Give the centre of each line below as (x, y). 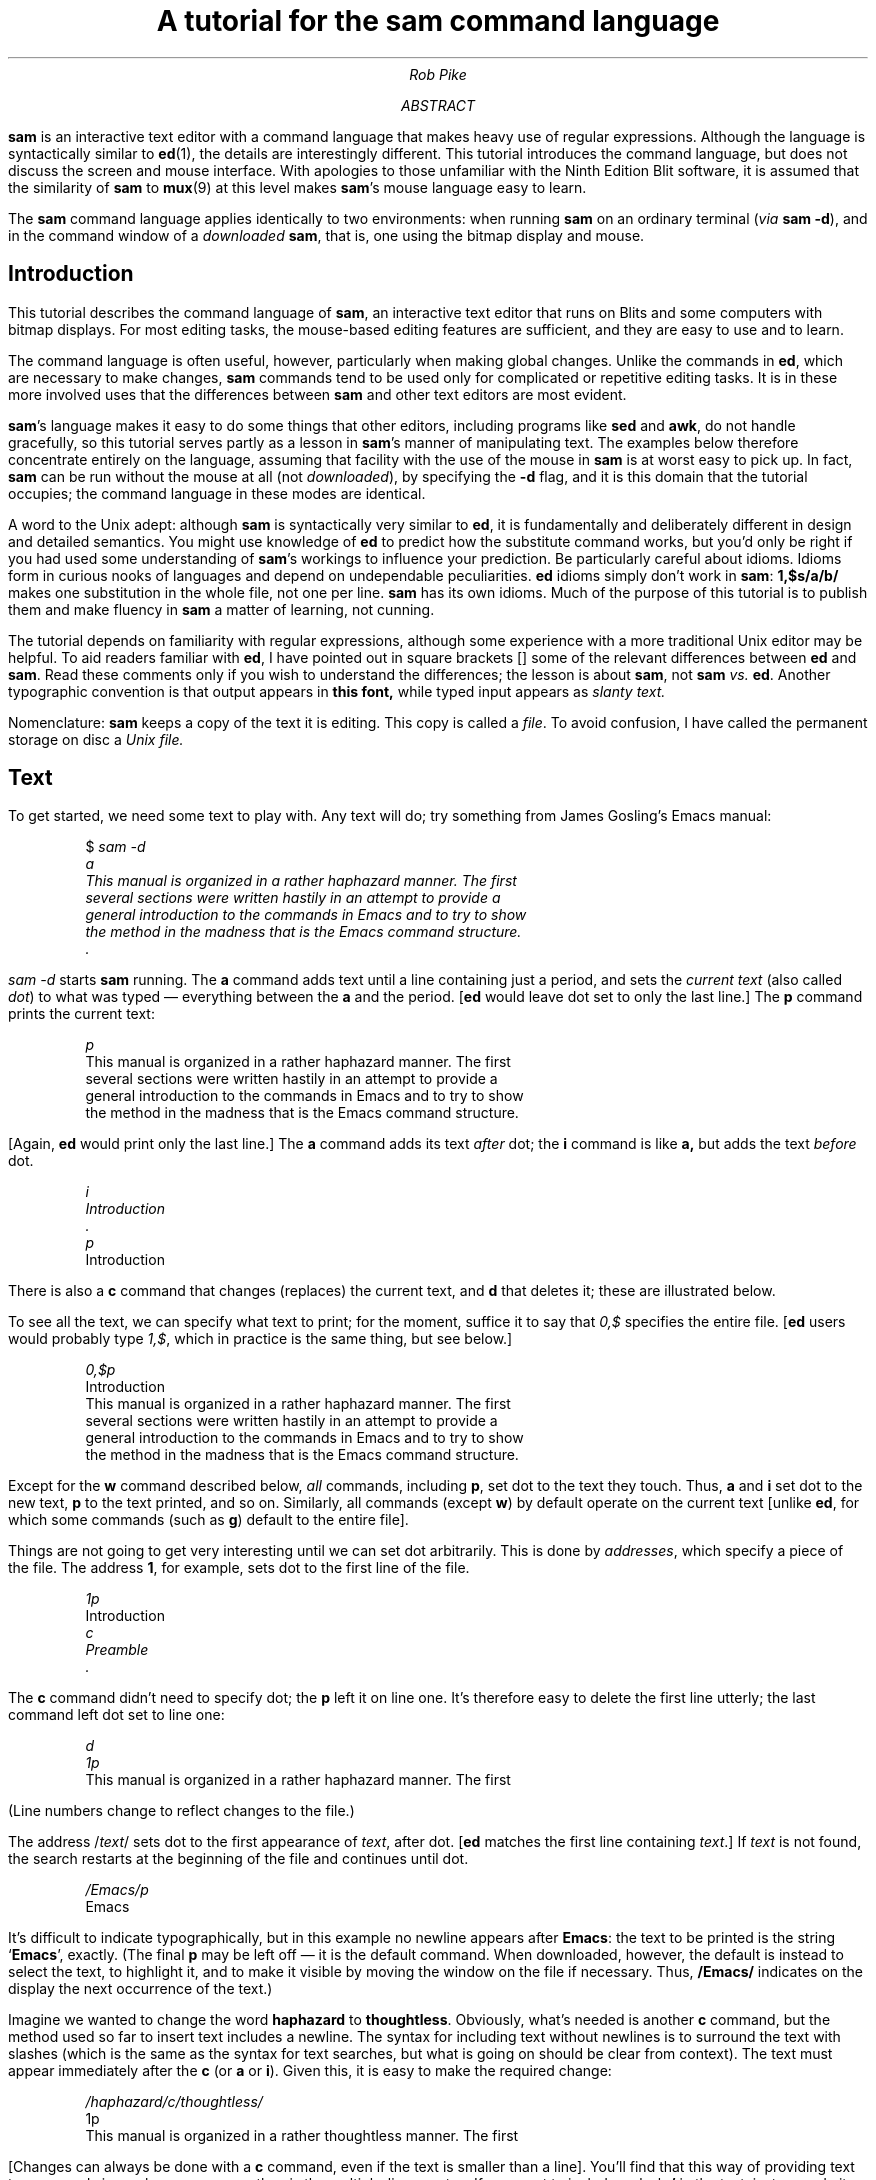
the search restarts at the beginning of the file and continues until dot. (238, 1859)
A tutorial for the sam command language (438, 21)
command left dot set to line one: (116, 1715)
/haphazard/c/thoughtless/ (174, 2102)
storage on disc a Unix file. (96, 739)
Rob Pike (438, 74)
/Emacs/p (117, 1890)
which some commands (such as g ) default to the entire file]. (208, 1520)
